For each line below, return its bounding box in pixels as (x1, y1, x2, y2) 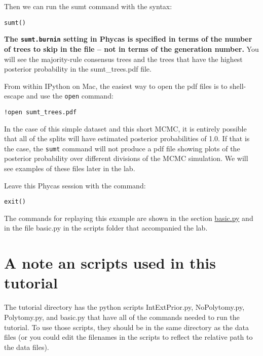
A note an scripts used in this (4, 252, 216, 273)
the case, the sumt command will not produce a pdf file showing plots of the (4, 143, 240, 153)
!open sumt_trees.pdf (4, 108, 77, 116)
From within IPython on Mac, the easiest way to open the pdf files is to (4, 80, 228, 91)
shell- (230, 80, 246, 91)
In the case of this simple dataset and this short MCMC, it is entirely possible (4, 123, 247, 134)
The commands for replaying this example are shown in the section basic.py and (4, 212, 253, 223)
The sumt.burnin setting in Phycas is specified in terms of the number (4, 34, 252, 44)
